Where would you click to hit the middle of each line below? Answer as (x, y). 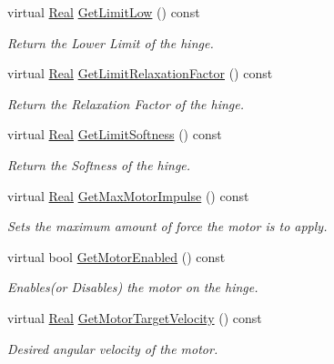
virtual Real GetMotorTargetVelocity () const (135, 317)
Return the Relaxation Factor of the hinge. (126, 103)
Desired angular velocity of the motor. (113, 348)
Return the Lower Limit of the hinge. (111, 42)
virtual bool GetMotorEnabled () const (116, 256)
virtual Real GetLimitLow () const (104, 12)
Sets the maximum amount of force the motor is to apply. (167, 226)
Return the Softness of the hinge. (99, 164)
